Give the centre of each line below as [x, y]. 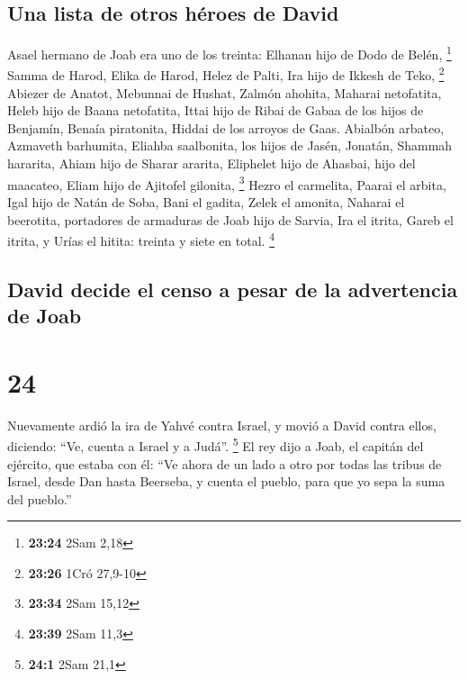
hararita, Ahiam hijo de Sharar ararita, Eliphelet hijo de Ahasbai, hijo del [211, 163]
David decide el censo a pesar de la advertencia [233, 289]
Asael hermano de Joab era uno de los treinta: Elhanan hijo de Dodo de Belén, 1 [229, 53]
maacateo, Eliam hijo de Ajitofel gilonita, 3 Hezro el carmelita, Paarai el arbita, [227, 183]
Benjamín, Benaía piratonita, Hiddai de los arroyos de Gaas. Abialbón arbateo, [226, 127]
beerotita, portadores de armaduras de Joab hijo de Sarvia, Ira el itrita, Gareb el [230, 219]
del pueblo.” [40, 498]
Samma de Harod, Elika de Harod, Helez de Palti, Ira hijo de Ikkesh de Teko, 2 [226, 74]
